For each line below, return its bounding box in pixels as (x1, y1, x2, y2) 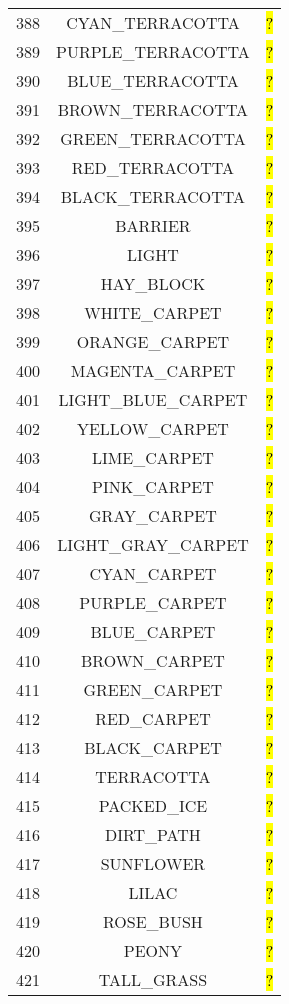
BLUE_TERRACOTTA (67, 69, 239, 92)
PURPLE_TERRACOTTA (56, 40, 250, 63)
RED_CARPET (95, 707, 211, 730)
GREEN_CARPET (83, 678, 223, 701)
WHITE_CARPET (84, 301, 222, 324)
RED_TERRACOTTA (71, 156, 235, 179)
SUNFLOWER (100, 852, 206, 875)
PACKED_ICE (98, 794, 208, 817)
